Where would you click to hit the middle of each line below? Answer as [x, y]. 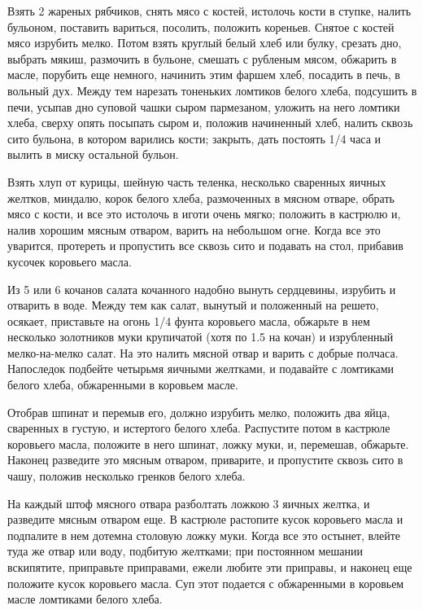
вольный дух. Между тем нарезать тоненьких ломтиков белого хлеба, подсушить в [212, 90]
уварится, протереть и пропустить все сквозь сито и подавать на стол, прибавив [205, 246]
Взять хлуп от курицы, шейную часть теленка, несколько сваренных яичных [197, 181]
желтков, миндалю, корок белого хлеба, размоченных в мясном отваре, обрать [201, 197]
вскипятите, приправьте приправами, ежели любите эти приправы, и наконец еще [210, 567]
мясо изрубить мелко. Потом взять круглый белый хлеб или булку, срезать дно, [205, 43]
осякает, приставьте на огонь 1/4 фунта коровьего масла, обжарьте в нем [189, 320]
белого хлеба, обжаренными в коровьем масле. [123, 385]
